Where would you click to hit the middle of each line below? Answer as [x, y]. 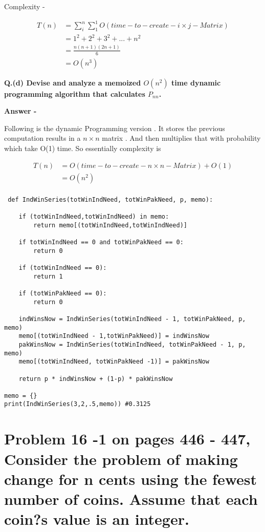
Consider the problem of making [121, 459]
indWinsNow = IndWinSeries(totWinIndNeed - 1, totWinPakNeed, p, [132, 319]
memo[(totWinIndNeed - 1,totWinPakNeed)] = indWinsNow [114, 336]
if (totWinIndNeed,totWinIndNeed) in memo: [94, 217]
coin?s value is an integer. [97, 519]
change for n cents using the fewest [131, 478]
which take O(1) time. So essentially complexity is [83, 148]
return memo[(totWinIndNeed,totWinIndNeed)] [110, 225]
